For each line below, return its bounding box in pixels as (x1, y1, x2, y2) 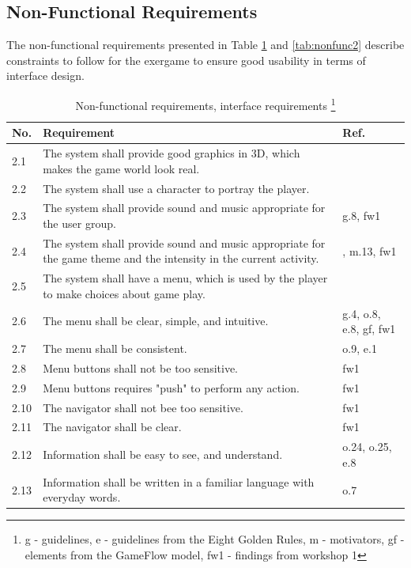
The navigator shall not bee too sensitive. (43, 399, 243, 415)
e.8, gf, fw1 (342, 320, 396, 337)
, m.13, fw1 (342, 242, 397, 259)
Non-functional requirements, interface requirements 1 (75, 94, 336, 113)
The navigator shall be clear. (43, 418, 182, 435)
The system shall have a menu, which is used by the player (43, 270, 328, 286)
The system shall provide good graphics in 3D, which (43, 145, 300, 161)
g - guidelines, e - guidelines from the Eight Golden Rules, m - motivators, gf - (25, 531, 405, 547)
